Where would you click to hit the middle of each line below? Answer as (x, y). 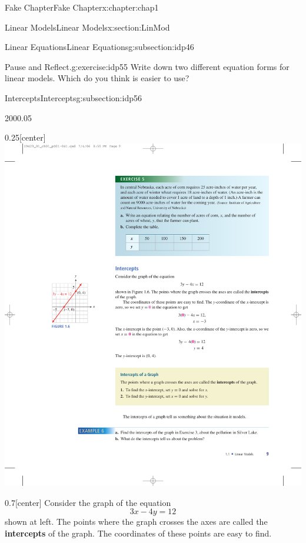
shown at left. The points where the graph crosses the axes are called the (136, 522)
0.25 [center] (25, 137)
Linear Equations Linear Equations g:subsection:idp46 (99, 47)
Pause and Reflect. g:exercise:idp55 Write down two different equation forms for (147, 66)
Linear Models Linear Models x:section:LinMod (87, 27)
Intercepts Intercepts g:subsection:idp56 (73, 97)
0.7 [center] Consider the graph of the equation (88, 502)
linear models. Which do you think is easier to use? (97, 78)
